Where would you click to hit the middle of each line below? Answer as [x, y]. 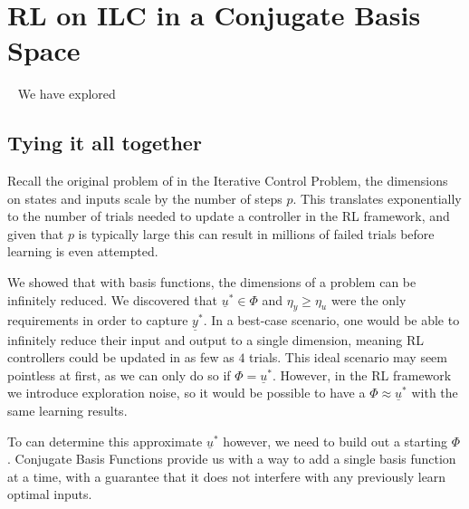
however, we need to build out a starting [335, 441]
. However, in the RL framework [362, 375]
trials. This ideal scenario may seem [348, 357]
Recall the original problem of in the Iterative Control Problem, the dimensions [228, 181]
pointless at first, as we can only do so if [119, 375]
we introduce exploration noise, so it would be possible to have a [187, 393]
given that [36, 233]
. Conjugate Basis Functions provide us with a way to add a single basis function [232, 459]
